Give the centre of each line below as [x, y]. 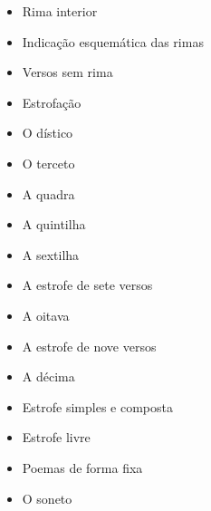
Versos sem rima [67, 72]
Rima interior [60, 11]
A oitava [46, 315]
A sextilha [51, 254]
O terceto [48, 163]
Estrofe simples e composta [97, 406]
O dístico [48, 133]
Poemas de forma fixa [82, 467]
